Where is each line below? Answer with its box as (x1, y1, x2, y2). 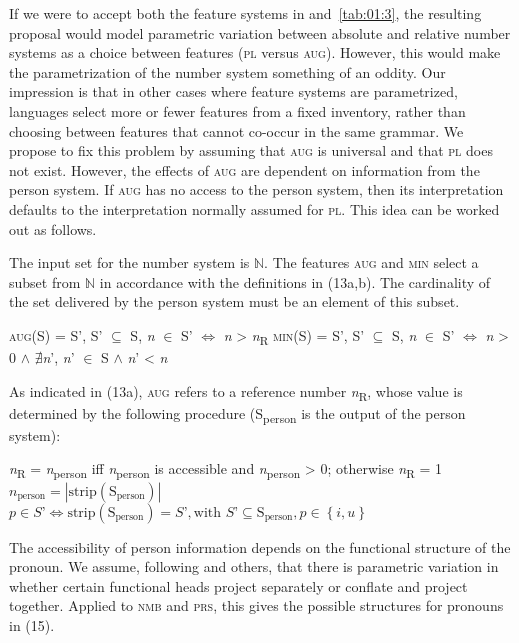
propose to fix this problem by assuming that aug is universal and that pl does (9, 140, 493, 161)
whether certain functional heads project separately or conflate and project (9, 575, 468, 596)
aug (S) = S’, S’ (9, 324, 103, 345)
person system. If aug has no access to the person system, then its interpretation (9, 179, 504, 200)
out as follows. (9, 218, 97, 239)
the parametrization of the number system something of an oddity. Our (9, 61, 446, 82)
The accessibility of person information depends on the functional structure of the (9, 536, 511, 557)
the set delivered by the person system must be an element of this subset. (9, 291, 460, 312)
